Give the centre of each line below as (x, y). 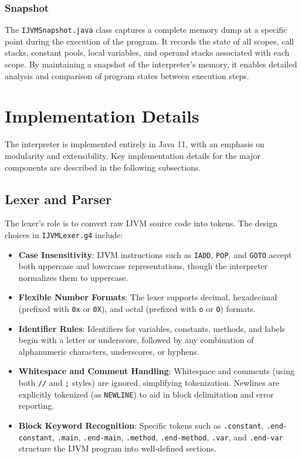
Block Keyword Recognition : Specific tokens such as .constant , (141, 425)
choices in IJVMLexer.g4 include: (64, 234)
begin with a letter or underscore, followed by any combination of (136, 340)
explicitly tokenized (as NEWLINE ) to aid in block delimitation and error (146, 394)
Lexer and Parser (58, 199)
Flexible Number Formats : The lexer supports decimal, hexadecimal (148, 297)
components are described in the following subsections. (103, 167)
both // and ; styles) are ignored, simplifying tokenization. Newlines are (149, 383)
